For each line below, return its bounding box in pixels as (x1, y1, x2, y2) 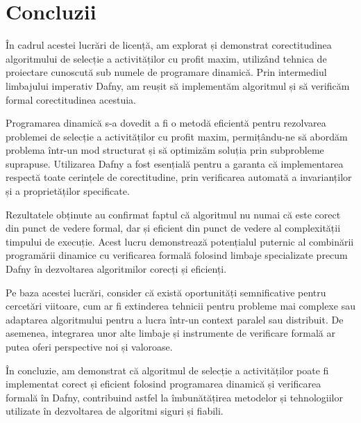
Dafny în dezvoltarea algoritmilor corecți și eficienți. (6, 262, 227, 276)
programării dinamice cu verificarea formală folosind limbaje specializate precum (6, 248, 348, 262)
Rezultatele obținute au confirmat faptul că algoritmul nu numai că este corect (6, 207, 341, 221)
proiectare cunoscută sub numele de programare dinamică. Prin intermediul (6, 65, 327, 79)
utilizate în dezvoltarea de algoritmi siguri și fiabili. (6, 404, 224, 418)
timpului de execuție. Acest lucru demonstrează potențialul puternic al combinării (6, 234, 354, 248)
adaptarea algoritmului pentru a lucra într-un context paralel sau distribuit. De (6, 312, 344, 326)
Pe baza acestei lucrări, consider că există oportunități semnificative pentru (6, 285, 326, 299)
